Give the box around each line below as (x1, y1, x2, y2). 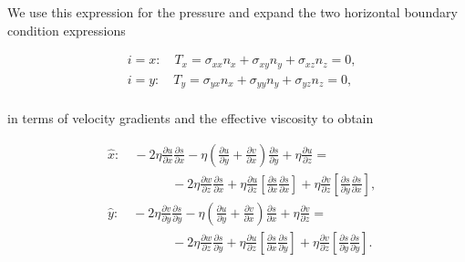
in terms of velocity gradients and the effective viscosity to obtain (7, 109, 374, 128)
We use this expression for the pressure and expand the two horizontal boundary (7, 3, 458, 21)
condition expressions (7, 20, 126, 39)
